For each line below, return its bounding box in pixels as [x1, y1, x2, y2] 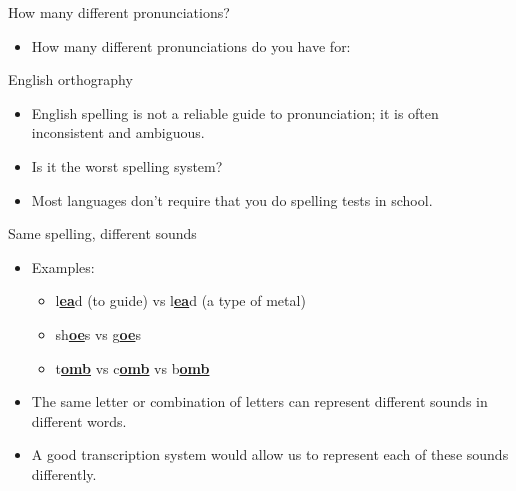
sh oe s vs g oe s [55, 323, 141, 344]
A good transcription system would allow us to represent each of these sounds [31, 444, 509, 465]
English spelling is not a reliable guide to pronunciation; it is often [31, 102, 439, 123]
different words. [31, 410, 127, 431]
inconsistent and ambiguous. [31, 122, 205, 143]
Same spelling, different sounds [8, 223, 197, 244]
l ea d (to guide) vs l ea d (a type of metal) [55, 290, 306, 311]
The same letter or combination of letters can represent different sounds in [31, 391, 488, 412]
